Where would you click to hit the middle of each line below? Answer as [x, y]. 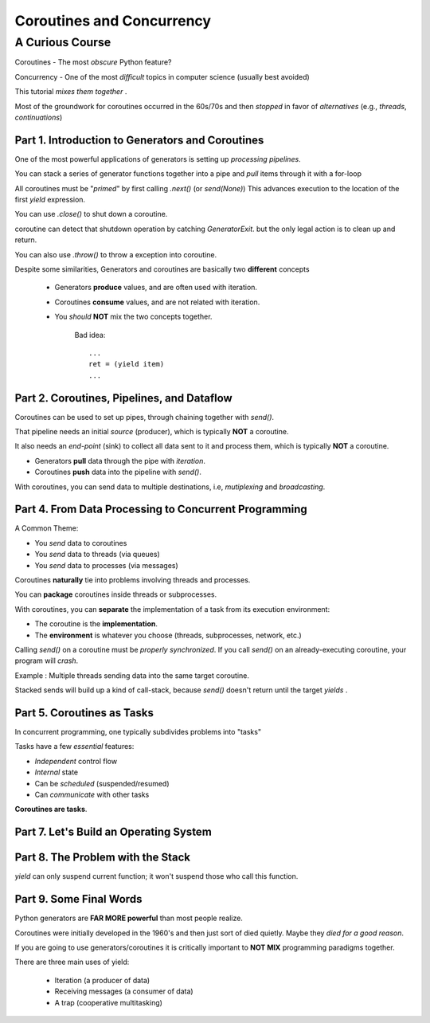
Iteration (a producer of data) [102, 980]
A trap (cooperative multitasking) [109, 1002]
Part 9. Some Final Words [78, 899]
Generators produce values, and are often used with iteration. [156, 288]
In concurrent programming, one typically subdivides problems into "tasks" [138, 732]
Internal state [57, 772]
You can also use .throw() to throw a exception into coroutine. [116, 254]
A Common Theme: [47, 528]
